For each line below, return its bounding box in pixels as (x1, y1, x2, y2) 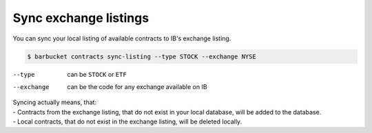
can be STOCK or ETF (67, 70, 127, 78)
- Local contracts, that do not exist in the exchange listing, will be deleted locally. (12, 117, 242, 126)
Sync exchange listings (12, 10, 149, 25)
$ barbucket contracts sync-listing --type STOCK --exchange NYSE (27, 52, 256, 60)
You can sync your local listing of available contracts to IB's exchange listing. (12, 34, 231, 43)
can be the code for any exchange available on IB (67, 82, 207, 90)
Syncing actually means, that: (12, 98, 96, 106)
